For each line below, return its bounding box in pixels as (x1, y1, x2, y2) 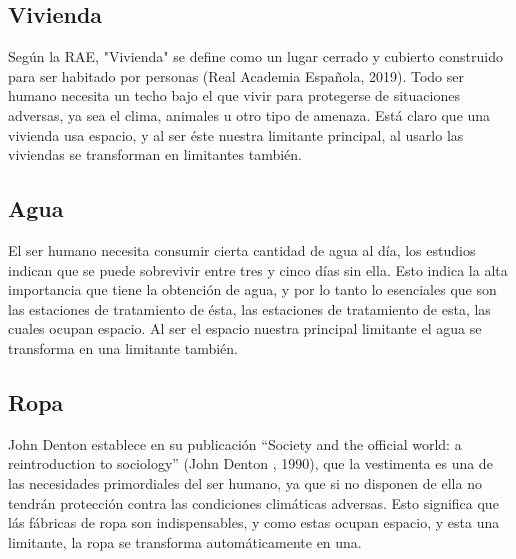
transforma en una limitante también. (8, 337, 239, 358)
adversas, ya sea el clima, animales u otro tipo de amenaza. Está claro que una (8, 104, 491, 125)
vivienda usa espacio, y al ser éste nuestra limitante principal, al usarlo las (8, 124, 464, 145)
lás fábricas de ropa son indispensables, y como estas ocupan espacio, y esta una (8, 512, 500, 533)
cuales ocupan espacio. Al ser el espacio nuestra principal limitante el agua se (8, 318, 482, 339)
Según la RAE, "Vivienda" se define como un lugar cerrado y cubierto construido (8, 46, 504, 67)
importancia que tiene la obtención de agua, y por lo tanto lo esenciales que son (8, 279, 497, 300)
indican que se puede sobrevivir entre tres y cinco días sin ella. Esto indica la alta (8, 259, 508, 280)
